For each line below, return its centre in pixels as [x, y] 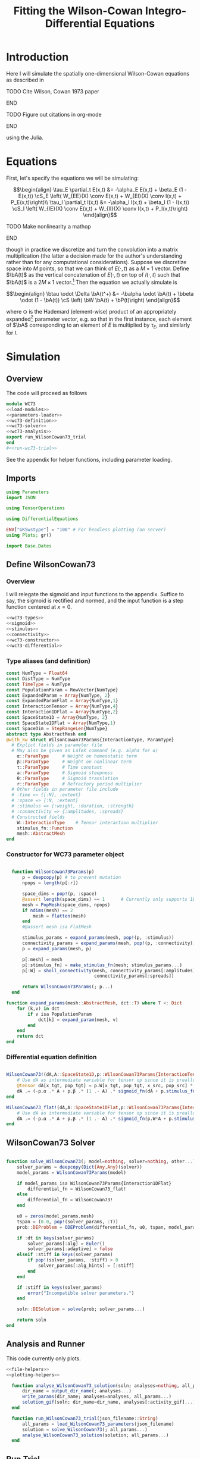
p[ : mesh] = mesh [42, 959]
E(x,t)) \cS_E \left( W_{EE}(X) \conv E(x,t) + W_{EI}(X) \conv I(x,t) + [100, 196]
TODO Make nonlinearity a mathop [49, 226]
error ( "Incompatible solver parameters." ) [81, 1293]
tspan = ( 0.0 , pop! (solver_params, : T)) [68, 1222]
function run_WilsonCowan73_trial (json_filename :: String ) [85, 1418]
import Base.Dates [29, 546]
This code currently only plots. [44, 1358]
